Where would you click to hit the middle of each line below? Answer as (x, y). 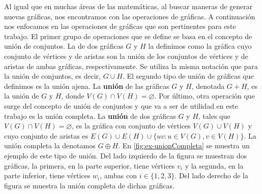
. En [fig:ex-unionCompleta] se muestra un (184, 145)
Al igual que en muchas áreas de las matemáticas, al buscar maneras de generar (128, 6)
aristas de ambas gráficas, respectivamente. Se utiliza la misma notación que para (131, 66)
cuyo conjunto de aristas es (46, 135)
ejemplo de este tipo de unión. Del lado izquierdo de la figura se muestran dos (125, 155)
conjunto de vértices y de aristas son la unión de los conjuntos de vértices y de (126, 56)
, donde (73, 96)
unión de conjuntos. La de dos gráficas (64, 46)
